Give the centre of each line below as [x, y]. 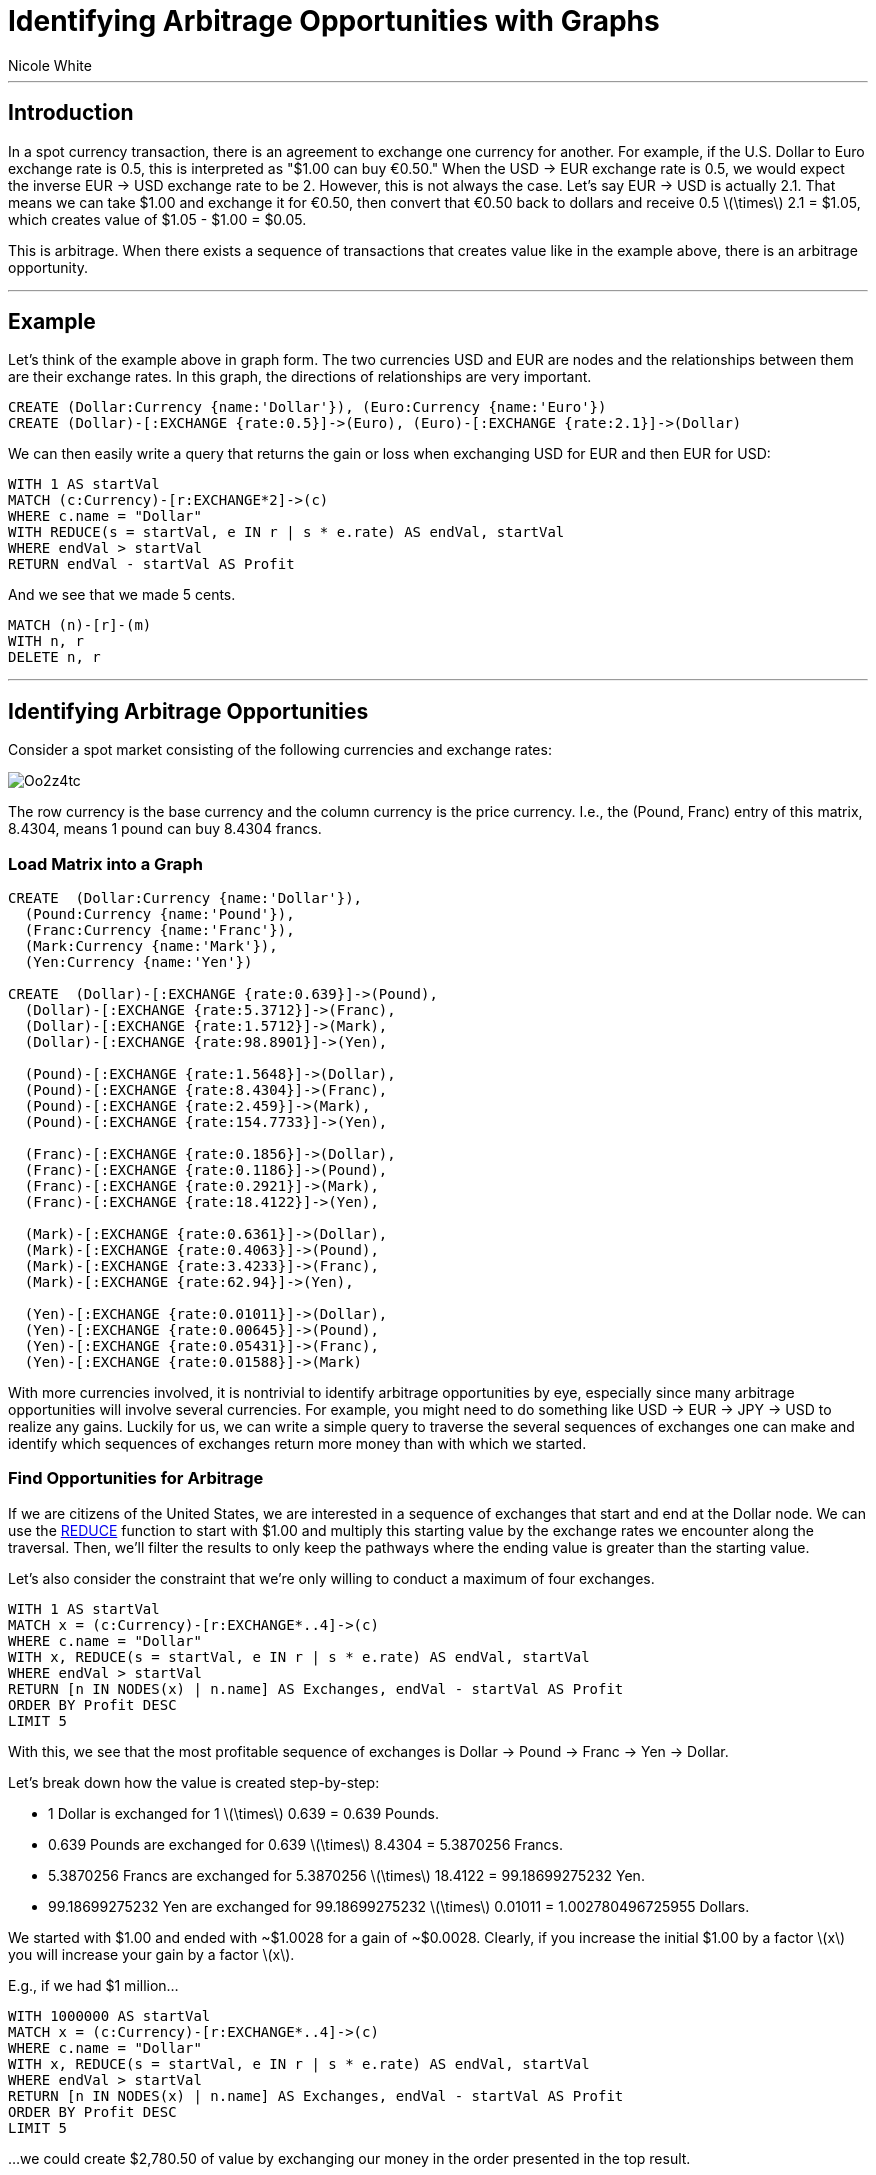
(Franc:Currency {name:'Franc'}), [159, 930]
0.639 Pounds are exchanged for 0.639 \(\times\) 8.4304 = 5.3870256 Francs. [305, 1844]
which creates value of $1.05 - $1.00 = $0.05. [157, 219]
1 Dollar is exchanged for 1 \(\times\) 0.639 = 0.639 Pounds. [243, 1813]
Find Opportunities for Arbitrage [136, 1478]
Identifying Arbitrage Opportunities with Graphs [334, 21]
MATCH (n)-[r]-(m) [80, 625]
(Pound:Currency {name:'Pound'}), [159, 914]
